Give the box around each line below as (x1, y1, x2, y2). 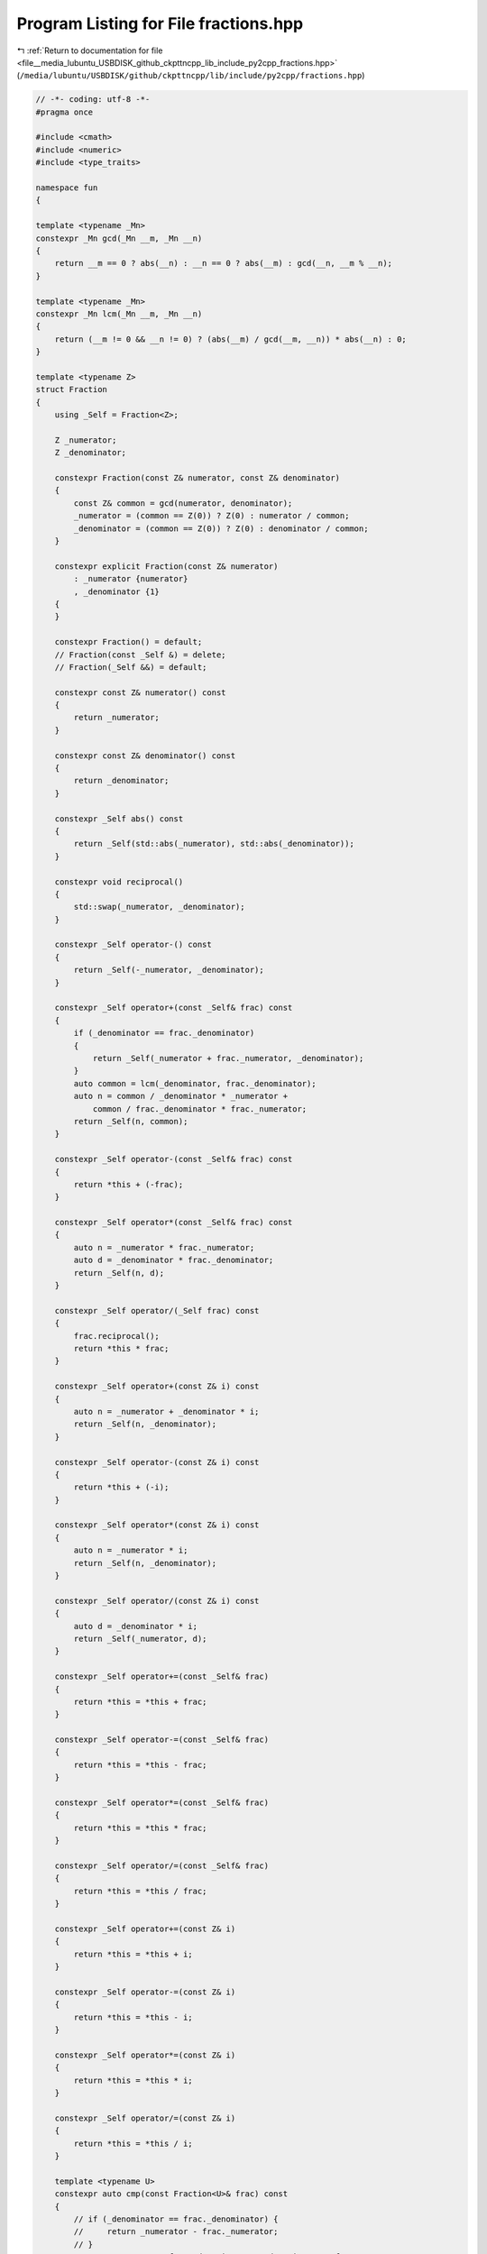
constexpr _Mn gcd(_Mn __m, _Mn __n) (35, 233, 203, 243)
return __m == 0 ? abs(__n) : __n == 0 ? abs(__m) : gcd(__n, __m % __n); (54, 258, 392, 269)
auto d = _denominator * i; (73, 1621, 198, 1631)
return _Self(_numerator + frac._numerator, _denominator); (92, 1053, 364, 1063)
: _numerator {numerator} (73, 573, 188, 584)
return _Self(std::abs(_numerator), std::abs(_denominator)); (73, 838, 355, 849)
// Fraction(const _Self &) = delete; (54, 649, 226, 660)
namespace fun (35, 183, 98, 193)
